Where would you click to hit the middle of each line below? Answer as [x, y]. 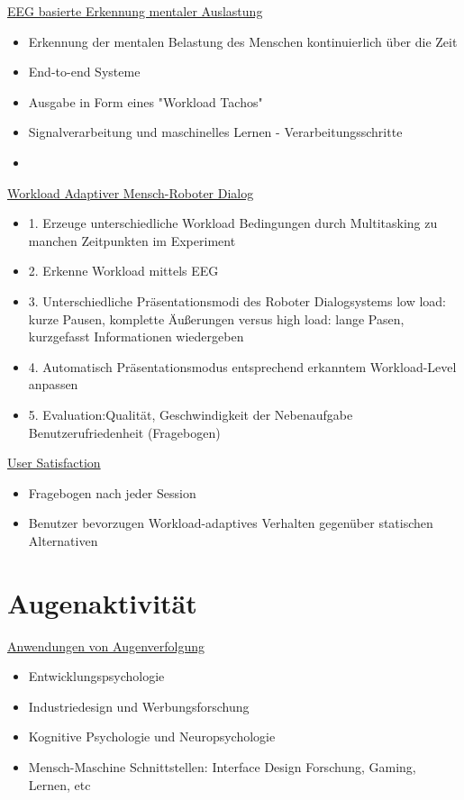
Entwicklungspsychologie [96, 676]
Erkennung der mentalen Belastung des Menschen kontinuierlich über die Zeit [243, 41]
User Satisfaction [54, 463]
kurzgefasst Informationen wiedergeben [136, 336]
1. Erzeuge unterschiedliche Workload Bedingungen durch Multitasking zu [233, 223]
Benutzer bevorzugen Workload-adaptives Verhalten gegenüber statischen [231, 523]
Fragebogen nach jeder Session [112, 492]
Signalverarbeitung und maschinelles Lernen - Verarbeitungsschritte [215, 132]
